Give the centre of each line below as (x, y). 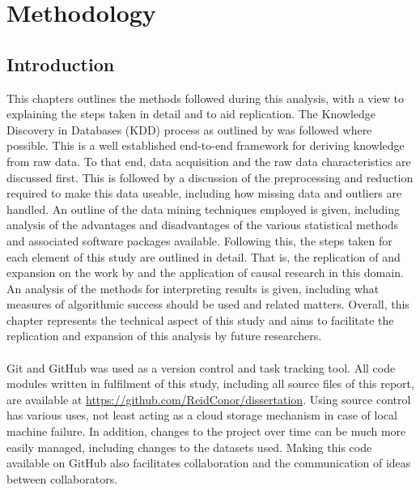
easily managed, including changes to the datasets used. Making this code (189, 447)
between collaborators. (62, 478)
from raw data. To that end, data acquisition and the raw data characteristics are (209, 161)
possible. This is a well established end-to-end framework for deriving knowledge (206, 145)
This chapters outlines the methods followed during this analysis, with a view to (206, 98)
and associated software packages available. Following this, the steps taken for (199, 240)
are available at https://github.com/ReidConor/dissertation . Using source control (209, 399)
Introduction (61, 64)
